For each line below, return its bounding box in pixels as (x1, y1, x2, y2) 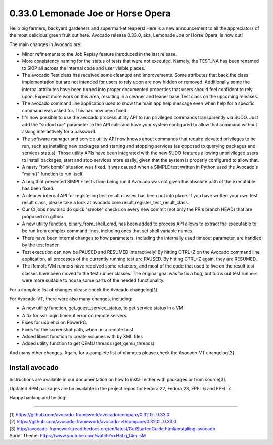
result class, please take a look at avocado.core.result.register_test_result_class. (22, 199, 189, 205)
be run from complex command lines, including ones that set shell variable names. (22, 228, 194, 234)
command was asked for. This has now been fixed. (22, 107, 128, 113)
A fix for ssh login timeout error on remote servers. (22, 312, 128, 318)
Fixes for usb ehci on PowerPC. (22, 319, 88, 326)
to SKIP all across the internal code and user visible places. (22, 65, 145, 71)
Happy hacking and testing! (9, 395, 67, 401)
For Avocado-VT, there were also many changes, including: (9, 296, 133, 302)
